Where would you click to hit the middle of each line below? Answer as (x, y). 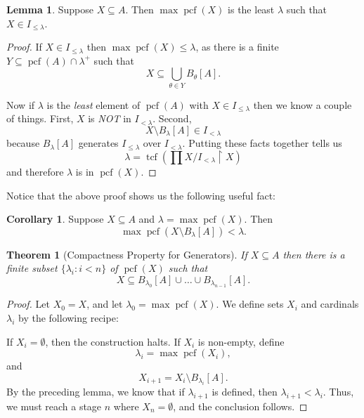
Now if (21, 104)
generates (98, 143)
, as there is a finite (237, 47)
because (23, 143)
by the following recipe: (69, 317)
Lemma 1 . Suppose (50, 9)
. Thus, (338, 392)
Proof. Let (28, 304)
